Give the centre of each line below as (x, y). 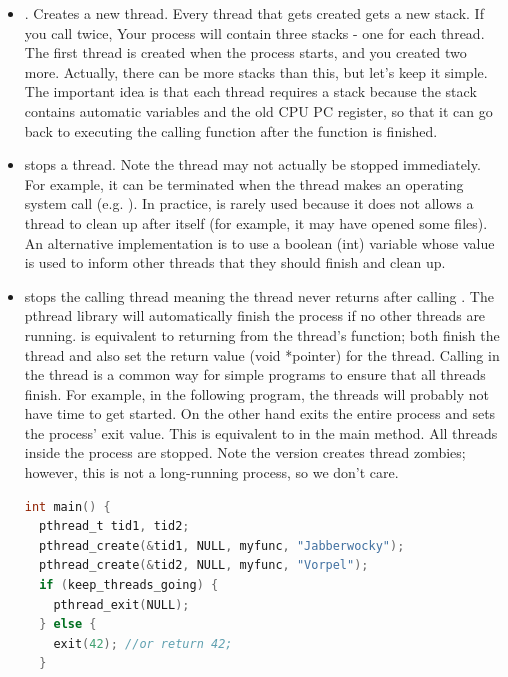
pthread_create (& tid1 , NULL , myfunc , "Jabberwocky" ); (222, 545)
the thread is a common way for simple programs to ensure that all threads (255, 374)
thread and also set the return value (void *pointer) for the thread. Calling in (262, 354)
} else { (68, 624)
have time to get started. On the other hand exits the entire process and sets (260, 413)
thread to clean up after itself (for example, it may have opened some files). (256, 222)
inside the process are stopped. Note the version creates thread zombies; (245, 452)
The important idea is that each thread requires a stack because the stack (250, 91)
